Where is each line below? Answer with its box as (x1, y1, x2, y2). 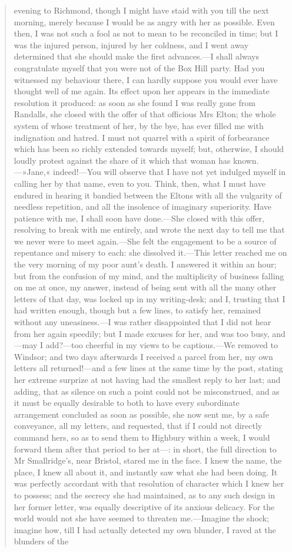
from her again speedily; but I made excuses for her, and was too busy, (14, 327, 270, 339)
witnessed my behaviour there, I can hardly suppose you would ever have (14, 73, 278, 85)
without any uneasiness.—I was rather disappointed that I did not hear (14, 316, 271, 328)
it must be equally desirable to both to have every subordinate (14, 396, 240, 409)
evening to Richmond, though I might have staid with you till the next (14, 4, 269, 16)
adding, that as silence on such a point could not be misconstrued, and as (14, 385, 280, 397)
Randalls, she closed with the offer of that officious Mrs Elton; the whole (14, 108, 276, 120)
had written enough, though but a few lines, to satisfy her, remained (14, 304, 261, 316)
